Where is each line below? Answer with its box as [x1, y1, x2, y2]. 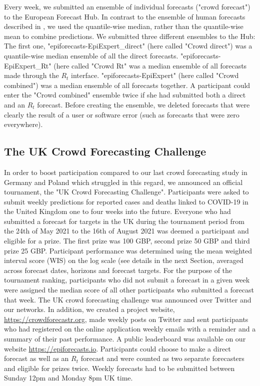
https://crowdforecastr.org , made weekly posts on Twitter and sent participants [4, 313, 248, 324]
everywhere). [4, 119, 43, 129]
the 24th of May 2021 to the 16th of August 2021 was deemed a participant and [4, 225, 249, 236]
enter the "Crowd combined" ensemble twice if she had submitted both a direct [4, 89, 246, 100]
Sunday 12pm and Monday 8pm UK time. [4, 372, 133, 383]
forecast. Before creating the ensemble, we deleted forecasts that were [37, 99, 250, 109]
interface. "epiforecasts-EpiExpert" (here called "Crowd [71, 70, 239, 80]
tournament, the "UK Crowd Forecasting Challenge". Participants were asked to [4, 186, 249, 197]
